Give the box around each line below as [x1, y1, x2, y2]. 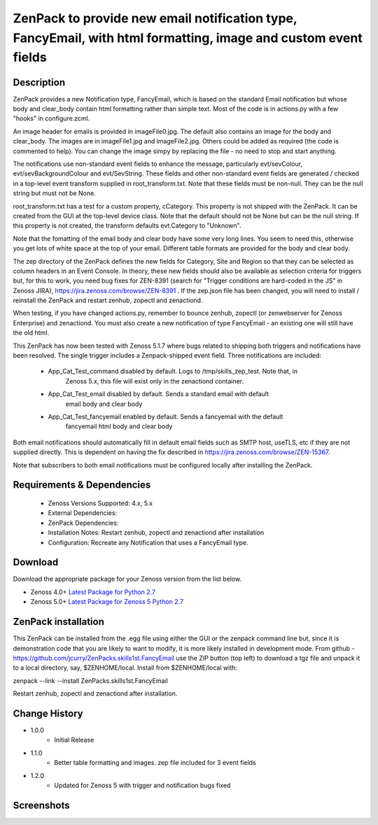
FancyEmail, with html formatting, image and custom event [13, 30, 363, 45]
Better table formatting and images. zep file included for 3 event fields [54, 759, 256, 767]
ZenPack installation [13, 616, 104, 628]
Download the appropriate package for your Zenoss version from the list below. [13, 574, 242, 584]
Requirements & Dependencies [13, 479, 151, 491]
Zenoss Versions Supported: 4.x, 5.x [48, 499, 153, 507]
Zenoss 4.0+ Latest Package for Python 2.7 [30, 588, 156, 596]
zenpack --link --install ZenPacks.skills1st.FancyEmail [13, 676, 168, 685]
